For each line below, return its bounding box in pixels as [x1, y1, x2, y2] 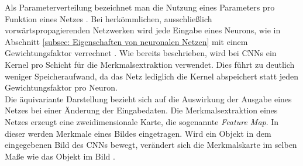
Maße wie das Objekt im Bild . [5, 150, 115, 162]
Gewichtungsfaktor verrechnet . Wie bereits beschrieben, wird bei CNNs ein [5, 47, 277, 59]
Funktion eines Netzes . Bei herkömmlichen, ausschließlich [5, 12, 212, 25]
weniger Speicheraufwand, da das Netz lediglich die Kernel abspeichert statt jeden [5, 70, 299, 82]
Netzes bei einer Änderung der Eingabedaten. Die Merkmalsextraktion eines [5, 104, 278, 116]
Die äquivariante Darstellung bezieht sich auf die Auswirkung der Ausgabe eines [5, 92, 292, 105]
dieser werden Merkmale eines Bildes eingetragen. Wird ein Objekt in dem [5, 127, 271, 139]
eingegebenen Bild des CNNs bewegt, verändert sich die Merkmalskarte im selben [5, 139, 297, 151]
